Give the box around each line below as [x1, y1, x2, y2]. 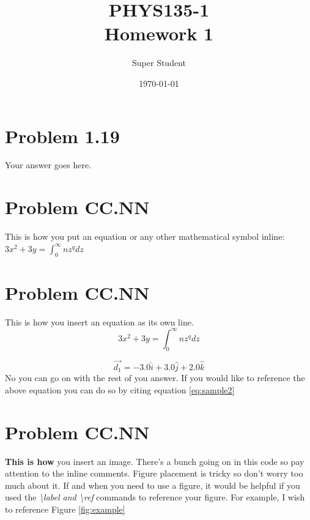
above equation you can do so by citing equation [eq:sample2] [5, 383, 235, 396]
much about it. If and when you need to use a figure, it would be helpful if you [5, 478, 300, 491]
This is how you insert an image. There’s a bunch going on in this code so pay [5, 455, 304, 467]
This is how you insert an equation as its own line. [5, 315, 194, 328]
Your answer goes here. [5, 158, 92, 171]
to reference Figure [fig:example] [5, 502, 125, 515]
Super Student [132, 56, 186, 69]
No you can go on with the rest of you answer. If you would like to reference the [5, 371, 305, 384]
